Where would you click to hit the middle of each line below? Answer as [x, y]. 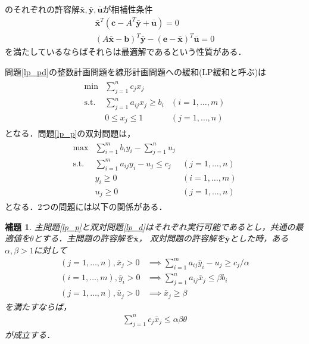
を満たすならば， [38, 306]
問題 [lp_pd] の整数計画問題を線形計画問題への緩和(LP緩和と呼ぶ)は [136, 71]
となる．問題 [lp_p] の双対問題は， [70, 133]
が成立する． [30, 334]
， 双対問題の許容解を [182, 238]
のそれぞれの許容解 [42, 9]
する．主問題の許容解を [88, 238]
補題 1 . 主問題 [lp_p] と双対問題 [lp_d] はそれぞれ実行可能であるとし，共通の [150, 226]
